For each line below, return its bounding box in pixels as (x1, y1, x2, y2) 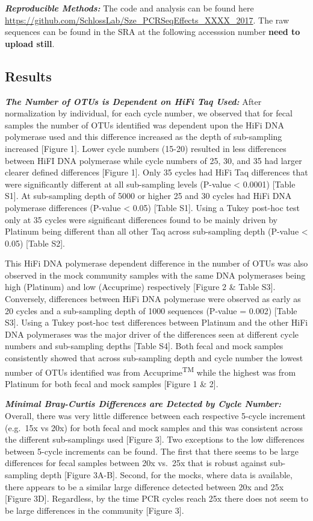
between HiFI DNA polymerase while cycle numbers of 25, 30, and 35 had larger (5, 154, 302, 166)
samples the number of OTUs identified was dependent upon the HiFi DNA (5, 118, 284, 131)
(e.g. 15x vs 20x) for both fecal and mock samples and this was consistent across (5, 421, 303, 434)
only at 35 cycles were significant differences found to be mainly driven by (5, 213, 277, 226)
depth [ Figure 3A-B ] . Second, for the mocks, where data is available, (40, 469, 293, 481)
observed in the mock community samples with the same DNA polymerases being (5, 268, 306, 281)
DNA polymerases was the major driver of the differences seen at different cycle (5, 327, 299, 340)
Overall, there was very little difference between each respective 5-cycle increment (5, 409, 306, 422)
